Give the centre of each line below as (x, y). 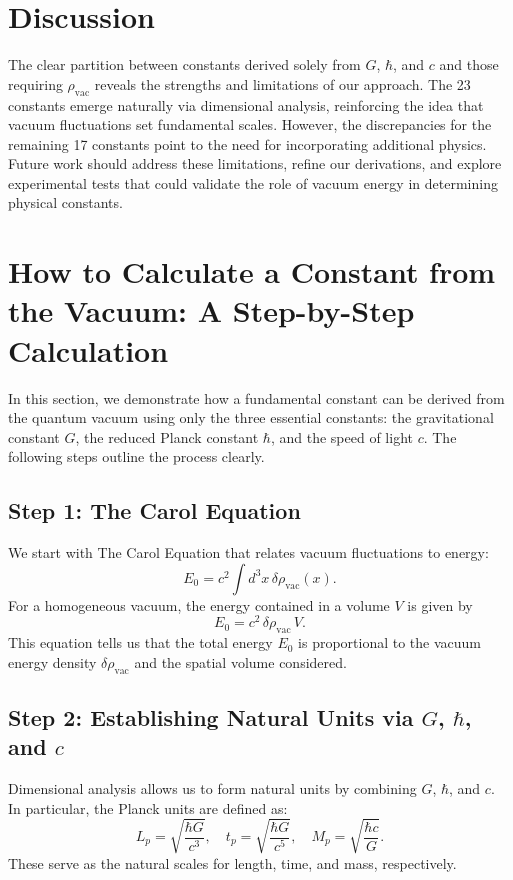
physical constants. (65, 202)
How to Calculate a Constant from (252, 271)
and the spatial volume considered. (240, 661)
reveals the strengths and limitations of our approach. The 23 (282, 83)
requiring (35, 83)
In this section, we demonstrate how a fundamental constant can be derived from (256, 397)
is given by (440, 604)
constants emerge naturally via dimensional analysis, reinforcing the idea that (246, 104)
